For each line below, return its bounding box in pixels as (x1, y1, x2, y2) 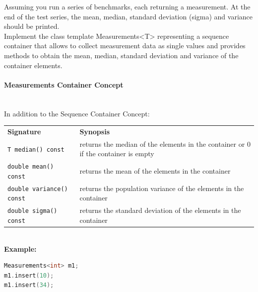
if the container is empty (79, 148, 154, 159)
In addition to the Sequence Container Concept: (4, 108, 150, 118)
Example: (4, 243, 37, 254)
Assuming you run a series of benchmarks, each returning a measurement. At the (4, 1, 251, 11)
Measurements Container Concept (4, 79, 124, 90)
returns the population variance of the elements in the (79, 183, 244, 193)
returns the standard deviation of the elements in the (79, 205, 241, 215)
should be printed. (4, 21, 60, 31)
